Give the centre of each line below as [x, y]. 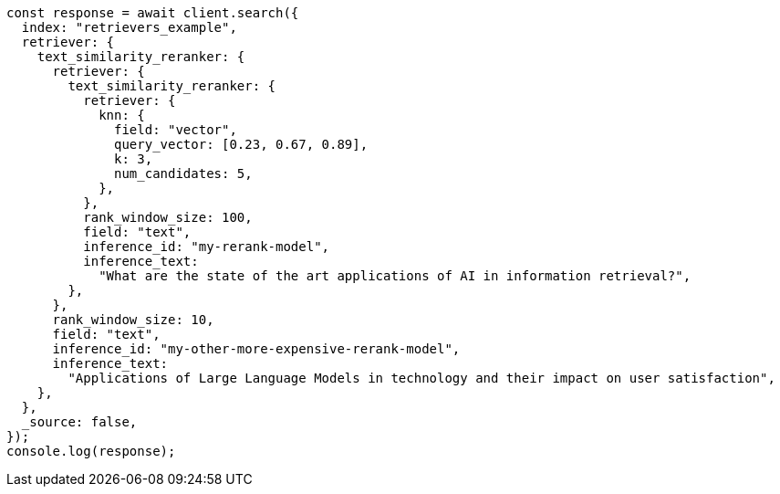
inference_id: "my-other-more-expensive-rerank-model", [256, 349]
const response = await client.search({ [153, 13]
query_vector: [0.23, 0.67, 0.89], [241, 144]
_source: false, [79, 422]
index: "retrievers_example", [129, 27]
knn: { [122, 115]
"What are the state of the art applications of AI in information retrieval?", [395, 276]
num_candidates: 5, [183, 173]
